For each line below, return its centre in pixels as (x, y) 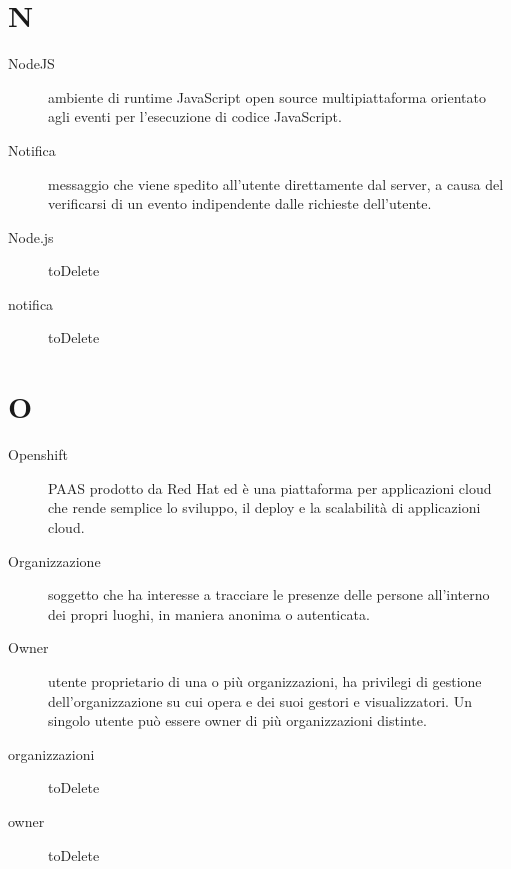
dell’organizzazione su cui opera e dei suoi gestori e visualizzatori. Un (260, 700)
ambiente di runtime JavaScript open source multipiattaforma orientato (267, 96)
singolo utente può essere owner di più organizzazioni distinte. (237, 720)
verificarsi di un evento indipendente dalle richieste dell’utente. (240, 203)
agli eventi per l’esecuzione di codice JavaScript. (195, 116)
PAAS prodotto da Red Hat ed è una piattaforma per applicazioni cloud (270, 487)
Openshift (38, 454)
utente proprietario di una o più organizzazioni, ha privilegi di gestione (265, 680)
